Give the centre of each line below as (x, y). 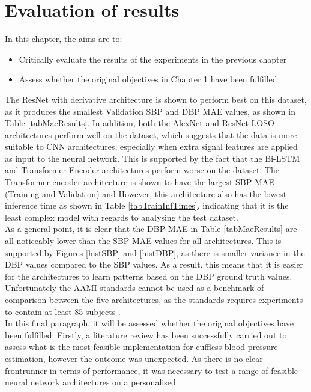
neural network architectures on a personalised (90, 382)
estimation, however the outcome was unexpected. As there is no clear (134, 358)
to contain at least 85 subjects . (63, 311)
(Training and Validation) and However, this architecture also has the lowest (146, 193)
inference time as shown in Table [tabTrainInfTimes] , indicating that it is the (147, 205)
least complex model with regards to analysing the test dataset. (122, 217)
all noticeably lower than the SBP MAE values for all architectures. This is (143, 241)
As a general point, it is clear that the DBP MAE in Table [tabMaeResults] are (151, 229)
